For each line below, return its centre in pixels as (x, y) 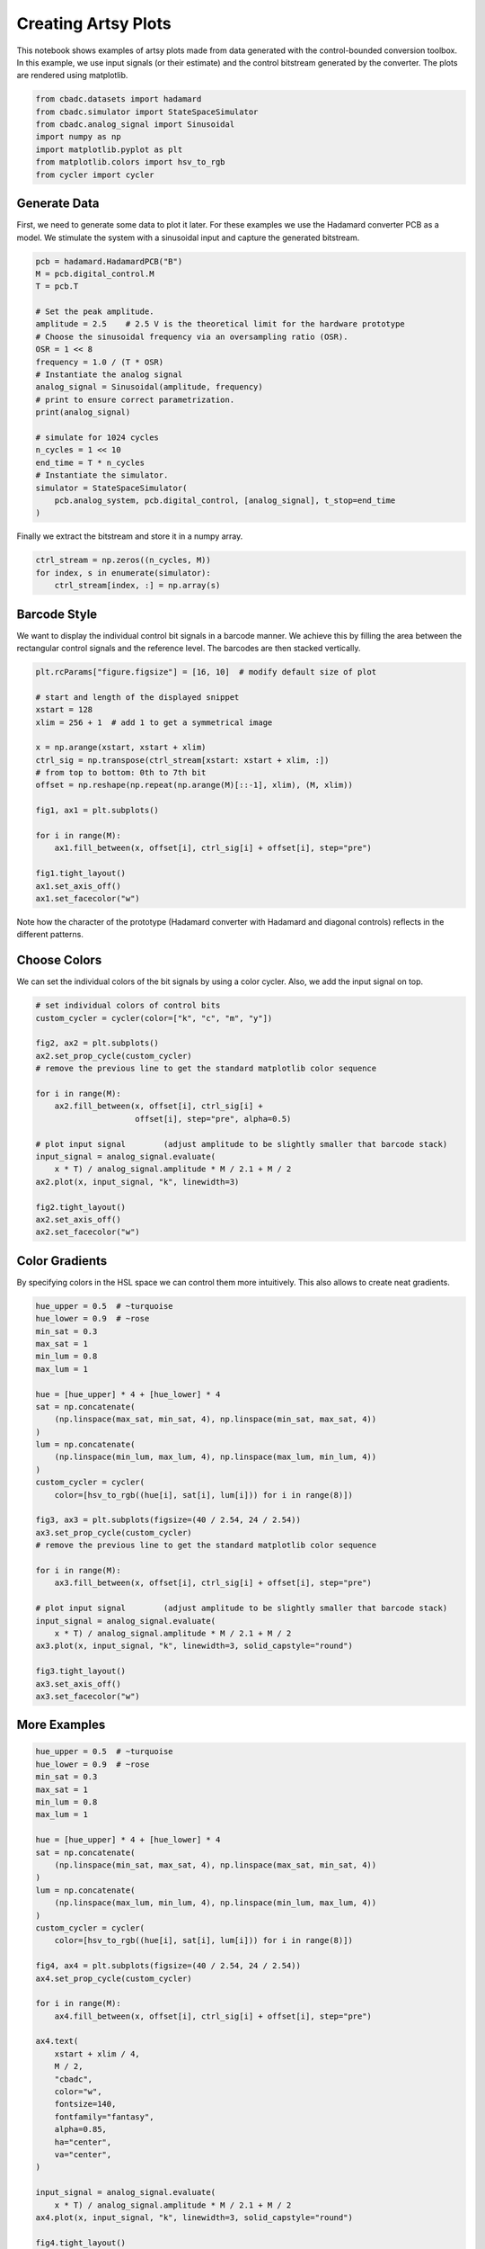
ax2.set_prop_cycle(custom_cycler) (114, 1056)
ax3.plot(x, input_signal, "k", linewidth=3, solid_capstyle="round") (194, 1646)
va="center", (83, 2154)
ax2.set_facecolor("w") (88, 1232)
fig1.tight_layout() (80, 874)
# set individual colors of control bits (128, 1006)
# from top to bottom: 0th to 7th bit (121, 773)
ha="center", (83, 2142)
